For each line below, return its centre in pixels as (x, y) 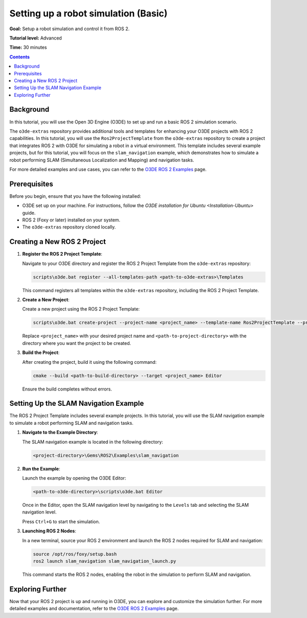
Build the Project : (41, 353)
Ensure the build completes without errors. (67, 389)
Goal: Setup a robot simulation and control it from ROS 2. (70, 29)
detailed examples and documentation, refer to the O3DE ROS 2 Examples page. (94, 609)
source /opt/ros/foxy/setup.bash (75, 554)
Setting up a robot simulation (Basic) (89, 13)
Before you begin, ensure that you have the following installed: (75, 196)
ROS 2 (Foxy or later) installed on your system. (71, 220)
